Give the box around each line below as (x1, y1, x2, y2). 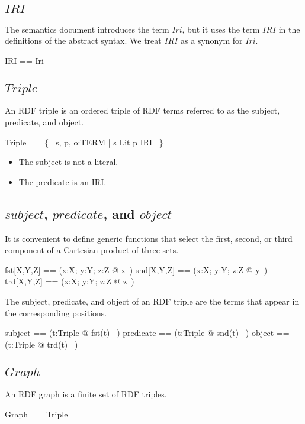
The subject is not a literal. (18, 156, 118, 168)
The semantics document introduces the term (5, 22, 169, 35)
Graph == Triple (5, 407, 68, 420)
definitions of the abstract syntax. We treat (5, 34, 162, 47)
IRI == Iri (5, 54, 44, 66)
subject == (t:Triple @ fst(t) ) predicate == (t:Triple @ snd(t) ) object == (5, 326, 290, 339)
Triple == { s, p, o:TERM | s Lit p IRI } (5, 135, 163, 148)
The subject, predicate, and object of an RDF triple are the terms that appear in (5, 294, 300, 307)
